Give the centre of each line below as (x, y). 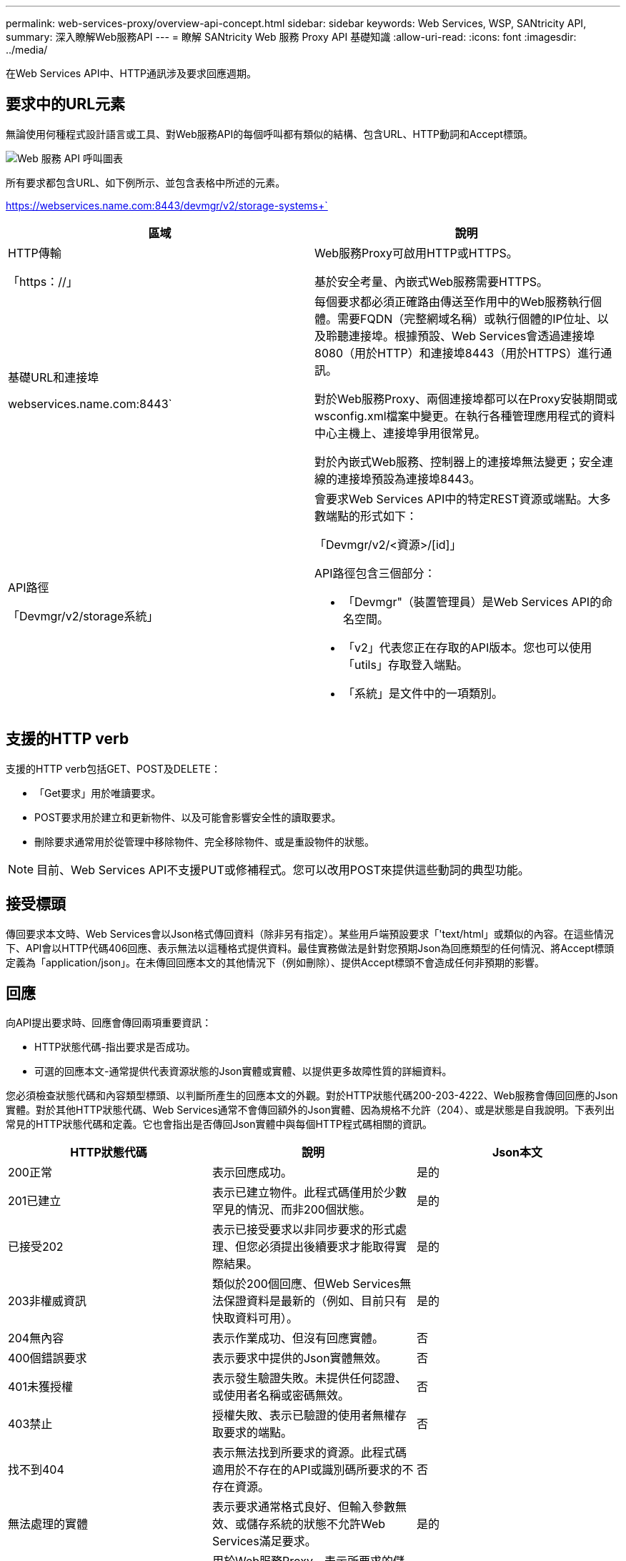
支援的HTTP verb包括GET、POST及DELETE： (113, 768)
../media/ (27, 50)
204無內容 (36, 1338)
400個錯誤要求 (48, 1358)
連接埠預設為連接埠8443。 (409, 479)
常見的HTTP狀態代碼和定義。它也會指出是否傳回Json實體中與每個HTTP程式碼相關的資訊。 (219, 1124)
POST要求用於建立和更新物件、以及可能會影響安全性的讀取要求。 (188, 817)
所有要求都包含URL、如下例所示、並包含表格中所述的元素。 (146, 182)
